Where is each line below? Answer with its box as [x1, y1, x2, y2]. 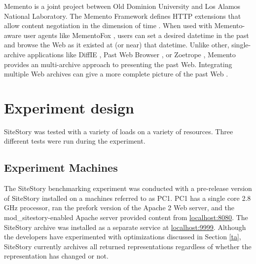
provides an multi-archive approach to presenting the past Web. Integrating [4, 59, 232, 69]
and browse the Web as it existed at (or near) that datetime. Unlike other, [4, 39, 229, 50]
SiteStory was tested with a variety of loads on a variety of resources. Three [4, 126, 233, 136]
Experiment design [4, 97, 135, 117]
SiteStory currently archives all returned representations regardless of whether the [4, 241, 252, 251]
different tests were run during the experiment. [4, 136, 146, 146]
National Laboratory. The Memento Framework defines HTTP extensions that [4, 10, 241, 21]
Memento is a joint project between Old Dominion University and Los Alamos [4, 1, 241, 11]
